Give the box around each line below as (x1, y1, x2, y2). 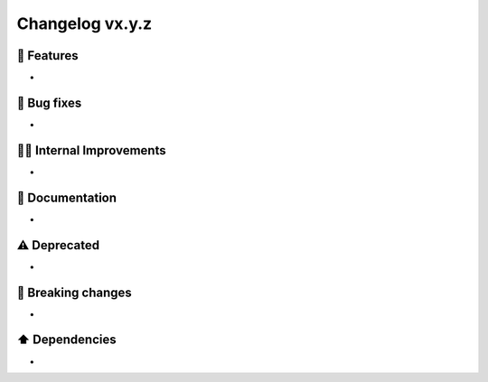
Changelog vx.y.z (16, 14, 153, 33)
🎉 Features (16, 48, 79, 63)
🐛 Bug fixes (16, 95, 82, 110)
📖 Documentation (16, 190, 117, 205)
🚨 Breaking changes (16, 284, 133, 300)
